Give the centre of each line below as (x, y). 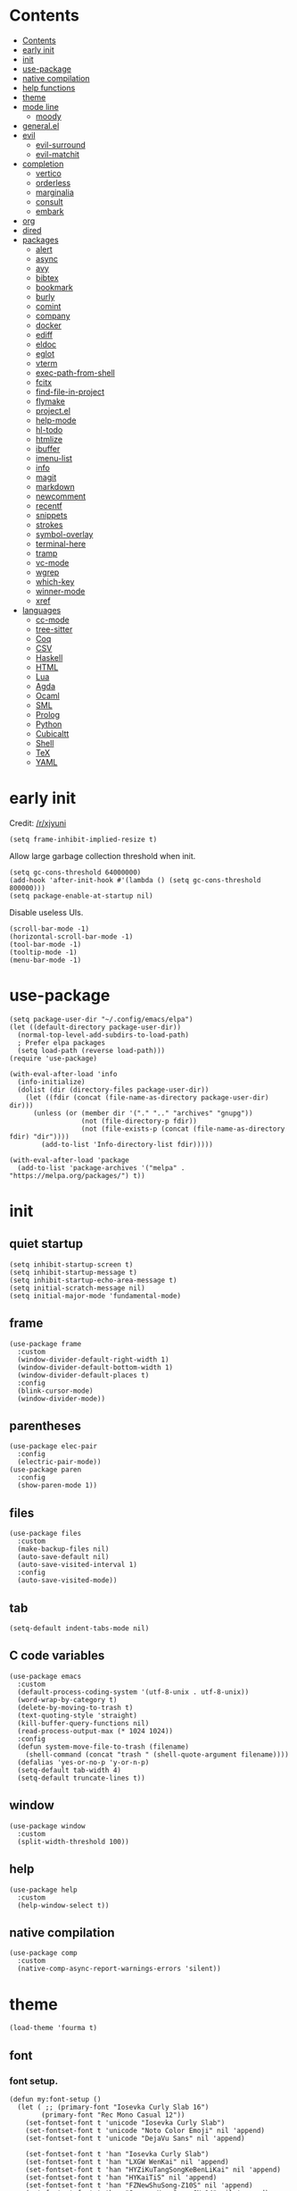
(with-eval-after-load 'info (63, 1074)
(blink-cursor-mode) (55, 1391)
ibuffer (48, 449)
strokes (49, 525)
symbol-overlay (64, 534)
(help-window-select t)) (63, 1905)
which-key (55, 581)
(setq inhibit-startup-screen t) (71, 1264)
